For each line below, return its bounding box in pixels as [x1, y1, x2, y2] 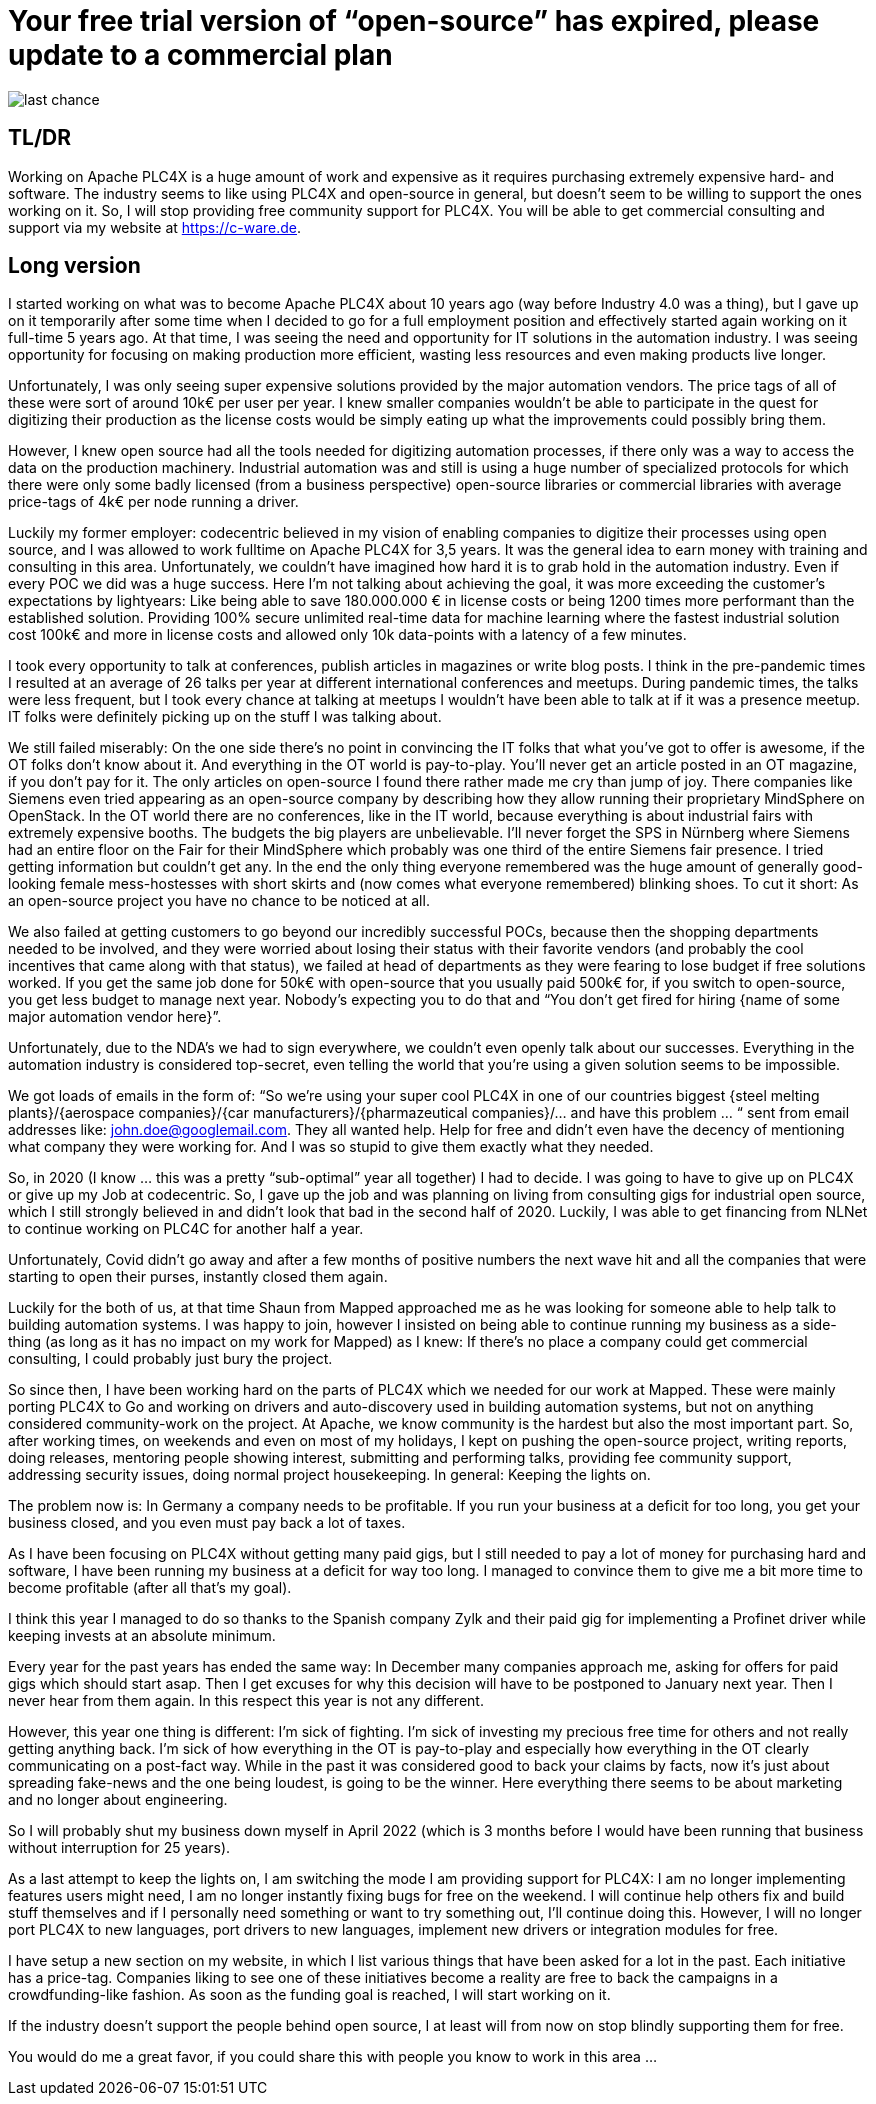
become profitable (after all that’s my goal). [8, 1579, 292, 1597]
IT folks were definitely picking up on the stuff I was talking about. [8, 708, 442, 726]
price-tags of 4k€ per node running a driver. [8, 493, 299, 511]
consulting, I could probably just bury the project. [8, 1350, 333, 1368]
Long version [8, 253, 141, 279]
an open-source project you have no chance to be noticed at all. [8, 892, 430, 910]
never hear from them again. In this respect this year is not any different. [8, 1692, 484, 1710]
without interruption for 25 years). [8, 1839, 231, 1857]
